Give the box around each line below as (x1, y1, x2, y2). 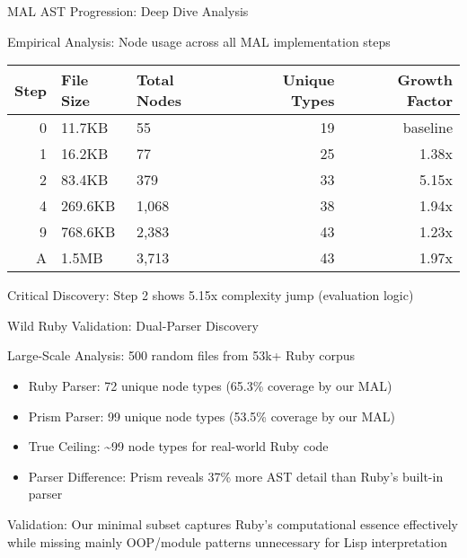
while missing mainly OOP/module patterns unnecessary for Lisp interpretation (7, 532, 447, 551)
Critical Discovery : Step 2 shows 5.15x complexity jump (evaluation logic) (7, 286, 414, 305)
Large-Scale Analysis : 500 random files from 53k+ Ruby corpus (7, 346, 356, 365)
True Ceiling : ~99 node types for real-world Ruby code (28, 437, 329, 456)
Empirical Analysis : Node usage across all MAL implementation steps (7, 31, 391, 50)
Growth (397, 69, 453, 91)
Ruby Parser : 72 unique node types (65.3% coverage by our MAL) (28, 376, 392, 394)
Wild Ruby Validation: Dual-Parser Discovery (7, 315, 259, 334)
